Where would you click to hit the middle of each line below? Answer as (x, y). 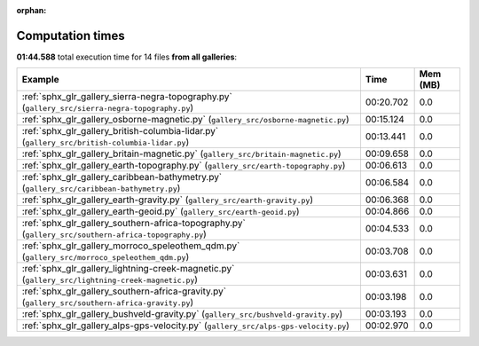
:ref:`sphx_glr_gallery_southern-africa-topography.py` (133, 224)
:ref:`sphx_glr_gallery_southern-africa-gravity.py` (124, 291)
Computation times (71, 35)
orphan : (31, 10)
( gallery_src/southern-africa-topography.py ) (114, 234)
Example (40, 80)
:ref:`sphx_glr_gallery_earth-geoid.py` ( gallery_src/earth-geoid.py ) (161, 211)
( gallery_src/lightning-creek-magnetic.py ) (110, 279)
